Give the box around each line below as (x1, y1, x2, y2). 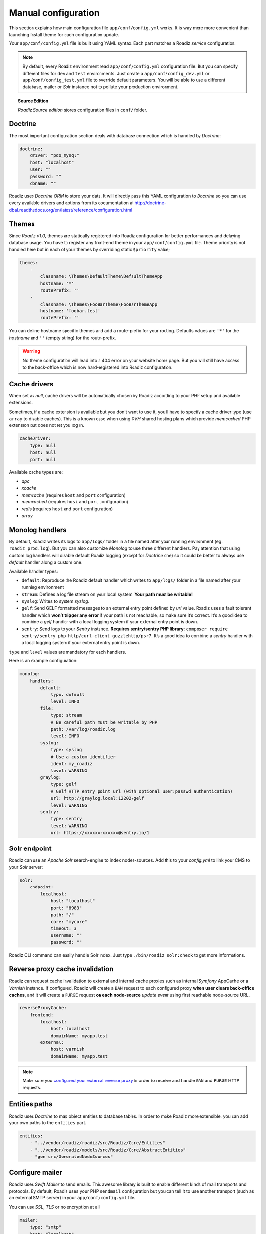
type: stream (50, 712, 82, 718)
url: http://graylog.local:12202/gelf (50, 795, 145, 801)
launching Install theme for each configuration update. (9, 31, 119, 37)
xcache (21, 485, 37, 491)
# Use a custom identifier (50, 754, 116, 760)
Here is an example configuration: (9, 658, 78, 664)
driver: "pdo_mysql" (30, 153, 80, 158)
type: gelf (50, 781, 77, 787)
